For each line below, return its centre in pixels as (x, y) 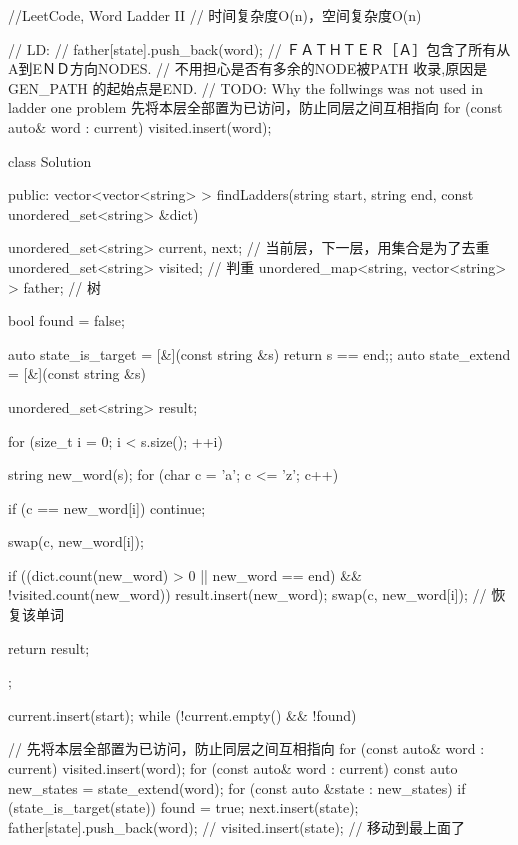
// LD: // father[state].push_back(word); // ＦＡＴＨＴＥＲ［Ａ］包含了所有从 (259, 48)
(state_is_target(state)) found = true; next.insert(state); (183, 807)
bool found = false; (66, 320)
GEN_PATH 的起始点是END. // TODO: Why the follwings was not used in (245, 87)
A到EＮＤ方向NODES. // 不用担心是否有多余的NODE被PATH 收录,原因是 (248, 68)
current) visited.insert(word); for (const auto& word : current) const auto (233, 768)
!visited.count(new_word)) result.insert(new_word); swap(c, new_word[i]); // (247, 594)
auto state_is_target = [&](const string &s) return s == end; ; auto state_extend (259, 353)
